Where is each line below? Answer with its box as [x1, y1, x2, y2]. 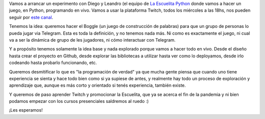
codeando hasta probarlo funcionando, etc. [9, 60, 97, 66]
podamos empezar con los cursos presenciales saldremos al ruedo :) [9, 98, 149, 104]
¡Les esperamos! [9, 107, 43, 113]
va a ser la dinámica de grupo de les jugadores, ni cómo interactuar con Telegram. [9, 37, 176, 43]
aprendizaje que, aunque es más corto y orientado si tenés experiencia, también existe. [9, 82, 186, 88]
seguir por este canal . [9, 14, 53, 20]
